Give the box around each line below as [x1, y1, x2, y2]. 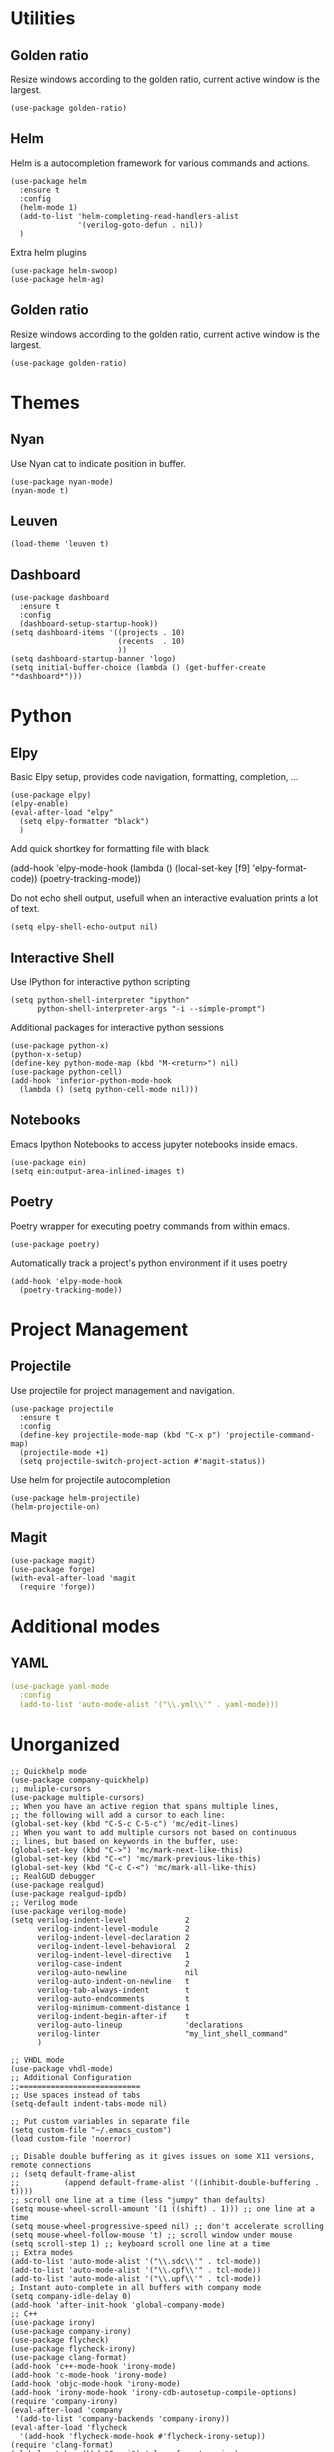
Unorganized [10, 1733, 120, 1756]
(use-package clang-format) [10, 2353, 128, 2363]
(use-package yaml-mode [10, 1681, 110, 1691]
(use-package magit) [10, 1555, 97, 1566]
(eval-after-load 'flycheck [10, 2423, 128, 2433]
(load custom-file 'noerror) [10, 2134, 132, 2144]
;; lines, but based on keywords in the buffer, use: [10, 1837, 240, 1847]
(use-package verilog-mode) [10, 1907, 128, 1917]
